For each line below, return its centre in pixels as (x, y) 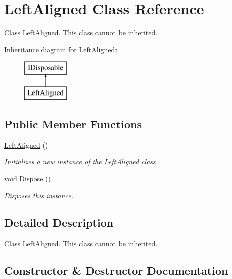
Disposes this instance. (39, 195)
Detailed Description (59, 222)
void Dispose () (27, 178)
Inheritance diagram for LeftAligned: (61, 49)
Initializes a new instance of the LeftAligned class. (81, 162)
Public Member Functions (73, 123)
